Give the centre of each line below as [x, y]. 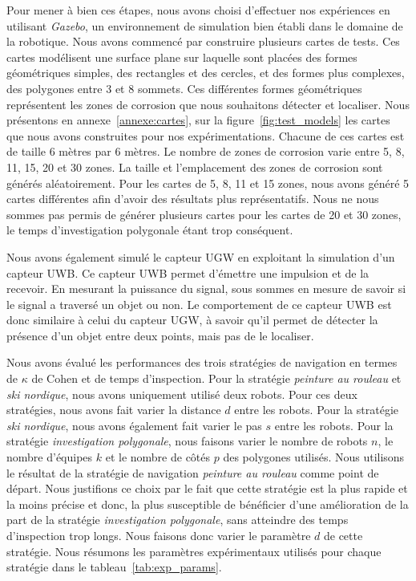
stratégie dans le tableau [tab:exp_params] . [114, 567]
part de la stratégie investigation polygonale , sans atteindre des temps [178, 520]
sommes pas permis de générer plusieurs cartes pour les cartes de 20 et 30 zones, [204, 214]
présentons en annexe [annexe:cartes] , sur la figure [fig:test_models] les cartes [198, 120]
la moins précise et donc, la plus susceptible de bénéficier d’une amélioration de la [208, 504]
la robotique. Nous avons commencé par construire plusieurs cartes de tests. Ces [203, 41]
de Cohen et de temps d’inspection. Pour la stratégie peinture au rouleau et [216, 378]
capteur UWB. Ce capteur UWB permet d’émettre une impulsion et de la [188, 272]
